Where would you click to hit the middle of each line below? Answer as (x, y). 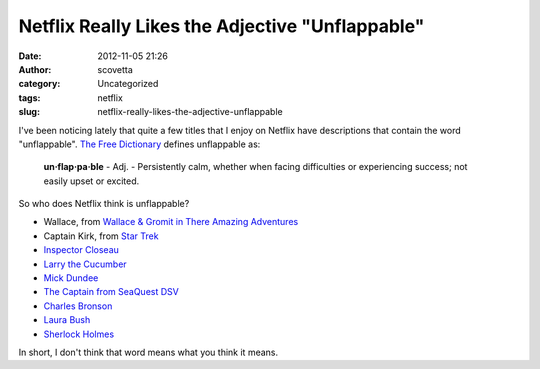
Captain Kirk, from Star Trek (101, 236)
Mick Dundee (71, 278)
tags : (29, 97)
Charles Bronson (78, 306)
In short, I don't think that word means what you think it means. (148, 352)
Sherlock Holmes (79, 334)
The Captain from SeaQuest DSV (111, 292)
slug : (29, 112)
